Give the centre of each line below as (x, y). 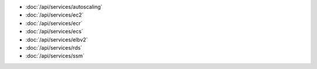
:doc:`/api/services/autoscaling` (64, 7)
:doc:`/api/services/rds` (54, 47)
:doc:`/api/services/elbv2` (57, 39)
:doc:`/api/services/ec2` (55, 15)
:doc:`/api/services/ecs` (54, 32)
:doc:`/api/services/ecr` (54, 23)
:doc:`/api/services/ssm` (55, 56)
